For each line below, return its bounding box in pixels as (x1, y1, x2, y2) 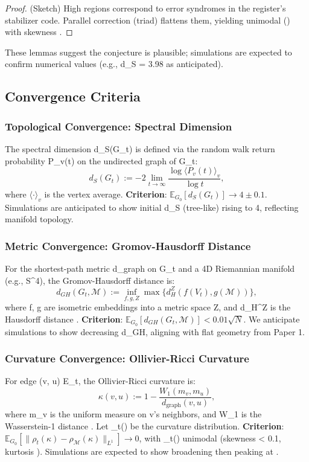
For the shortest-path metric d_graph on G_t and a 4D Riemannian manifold (5, 262, 295, 275)
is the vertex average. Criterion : (44, 187, 167, 200)
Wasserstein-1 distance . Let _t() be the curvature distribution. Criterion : (5, 420, 284, 432)
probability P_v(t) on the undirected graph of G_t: (5, 154, 198, 167)
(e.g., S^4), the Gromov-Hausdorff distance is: (5, 274, 175, 286)
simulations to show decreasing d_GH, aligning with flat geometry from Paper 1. (5, 325, 305, 338)
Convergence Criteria (5, 87, 141, 106)
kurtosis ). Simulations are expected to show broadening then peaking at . (5, 444, 279, 457)
